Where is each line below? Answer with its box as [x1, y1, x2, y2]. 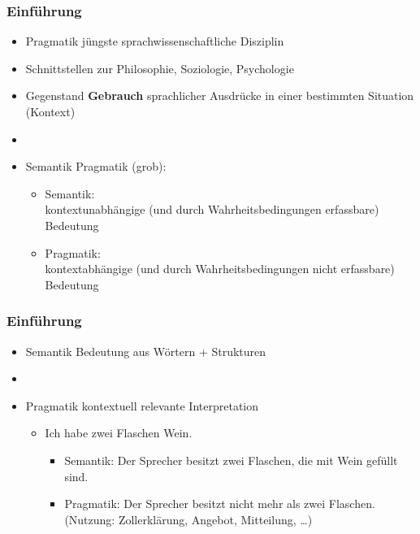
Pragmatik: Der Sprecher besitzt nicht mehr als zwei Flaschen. [64, 495, 375, 512]
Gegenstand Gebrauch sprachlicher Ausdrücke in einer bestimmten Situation [25, 87, 414, 104]
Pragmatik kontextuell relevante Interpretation [25, 397, 258, 414]
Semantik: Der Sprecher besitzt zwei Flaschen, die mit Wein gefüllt [64, 451, 398, 468]
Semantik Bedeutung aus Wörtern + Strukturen [25, 342, 266, 359]
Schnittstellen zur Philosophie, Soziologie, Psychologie [25, 59, 294, 76]
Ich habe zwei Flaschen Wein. [45, 424, 193, 441]
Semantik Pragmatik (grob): [25, 158, 167, 175]
